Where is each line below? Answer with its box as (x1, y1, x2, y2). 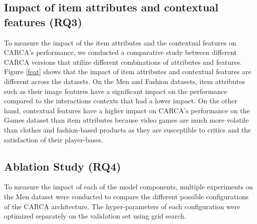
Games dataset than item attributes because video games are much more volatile (4, 115, 249, 125)
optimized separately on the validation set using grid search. (4, 211, 186, 221)
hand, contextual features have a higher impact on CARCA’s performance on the (4, 105, 250, 115)
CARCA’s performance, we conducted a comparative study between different (4, 47, 237, 57)
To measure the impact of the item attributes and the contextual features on (4, 37, 236, 47)
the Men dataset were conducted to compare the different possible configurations (4, 191, 249, 201)
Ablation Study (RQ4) (4, 158, 121, 174)
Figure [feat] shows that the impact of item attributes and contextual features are (4, 66, 252, 77)
